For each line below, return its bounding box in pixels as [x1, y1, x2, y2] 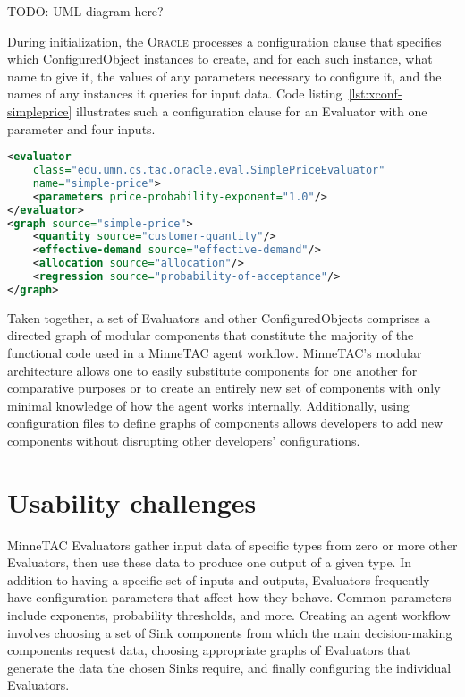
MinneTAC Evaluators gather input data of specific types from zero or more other [7, 535, 458, 554]
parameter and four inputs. [7, 119, 156, 138]
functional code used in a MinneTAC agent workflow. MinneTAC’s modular [7, 343, 422, 361]
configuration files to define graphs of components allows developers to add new [7, 413, 444, 432]
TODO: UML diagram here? [7, 2, 164, 20]
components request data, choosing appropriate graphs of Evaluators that [7, 641, 410, 659]
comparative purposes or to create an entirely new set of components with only [7, 378, 441, 397]
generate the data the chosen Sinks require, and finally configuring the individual [7, 658, 452, 676]
